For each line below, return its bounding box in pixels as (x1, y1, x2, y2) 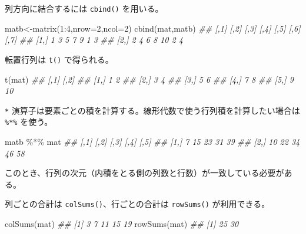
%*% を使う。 (5, 116, 53, 128)
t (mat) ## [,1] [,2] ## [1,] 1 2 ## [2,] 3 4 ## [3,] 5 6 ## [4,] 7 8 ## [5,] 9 (5, 73, 294, 85)
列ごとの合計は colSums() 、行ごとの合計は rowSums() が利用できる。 (5, 198, 270, 210)
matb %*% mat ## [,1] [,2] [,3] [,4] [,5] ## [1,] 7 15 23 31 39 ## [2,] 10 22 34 (5, 135, 300, 147)
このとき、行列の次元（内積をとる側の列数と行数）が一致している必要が (5, 167, 284, 179)
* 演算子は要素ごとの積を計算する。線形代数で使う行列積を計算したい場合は (5, 104, 300, 116)
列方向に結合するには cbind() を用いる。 (5, 2, 164, 14)
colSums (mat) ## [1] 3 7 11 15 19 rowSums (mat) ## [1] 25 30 (5, 218, 239, 230)
